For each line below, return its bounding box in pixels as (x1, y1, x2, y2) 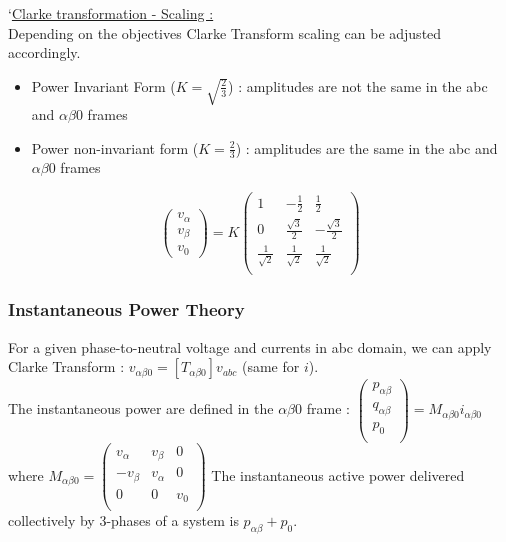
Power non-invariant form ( (31, 137, 199, 158)
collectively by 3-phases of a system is (8, 510, 239, 531)
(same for (241, 356, 300, 377)
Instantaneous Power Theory (8, 297, 245, 322)
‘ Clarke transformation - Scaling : (8, 3, 214, 23)
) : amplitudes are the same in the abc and (235, 137, 498, 158)
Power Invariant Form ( (31, 75, 176, 96)
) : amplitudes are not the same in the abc (228, 75, 488, 96)
